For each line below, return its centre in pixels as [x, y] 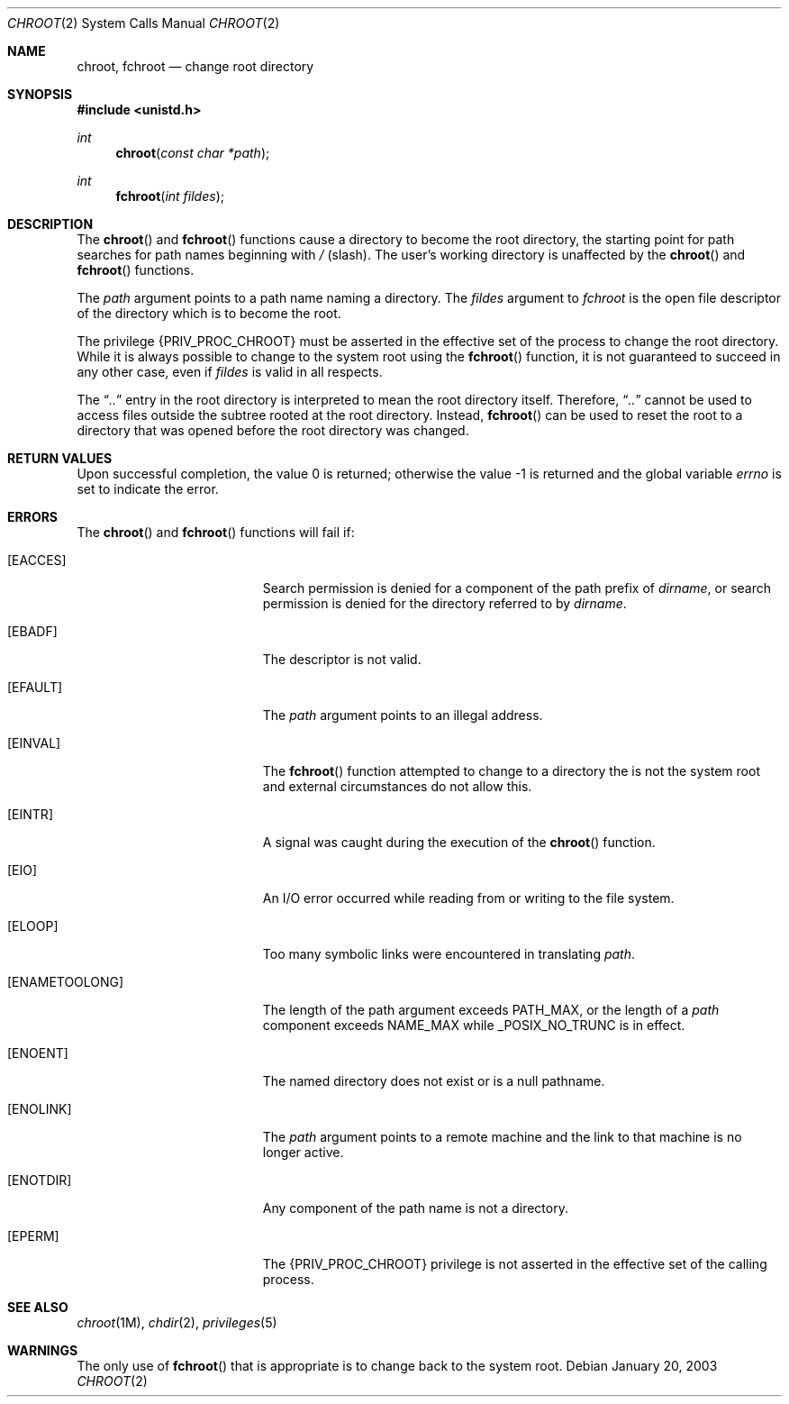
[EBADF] [32, 631]
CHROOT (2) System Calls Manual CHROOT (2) [144, 23]
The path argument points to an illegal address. [403, 715]
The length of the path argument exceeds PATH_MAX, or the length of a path [491, 1010]
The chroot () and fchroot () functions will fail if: [216, 532]
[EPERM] [33, 1236]
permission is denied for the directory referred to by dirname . [444, 603]
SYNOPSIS [40, 94]
